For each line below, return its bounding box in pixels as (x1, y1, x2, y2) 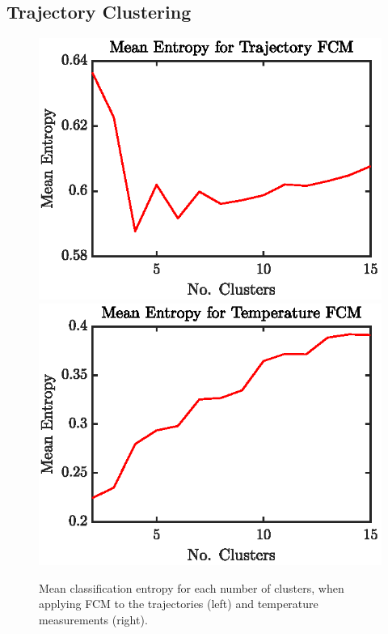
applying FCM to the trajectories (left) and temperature (39, 595, 318, 612)
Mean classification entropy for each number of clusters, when (39, 579, 344, 596)
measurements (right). (39, 611, 148, 628)
